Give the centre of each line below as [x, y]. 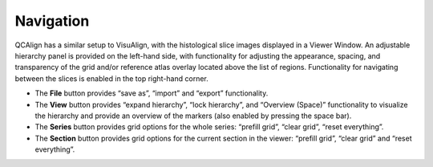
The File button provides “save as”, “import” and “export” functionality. [152, 93]
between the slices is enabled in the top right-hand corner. [111, 78]
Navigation [52, 21]
